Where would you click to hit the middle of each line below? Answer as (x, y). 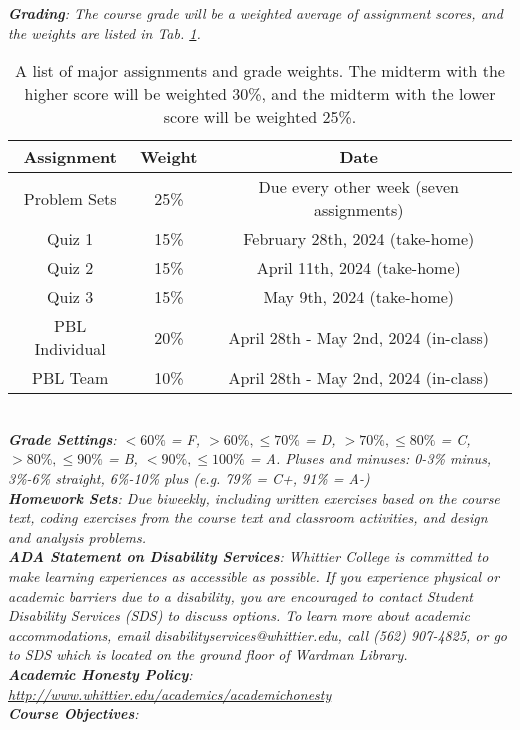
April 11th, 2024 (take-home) (358, 268)
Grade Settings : (62, 438)
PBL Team (70, 378)
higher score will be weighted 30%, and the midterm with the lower (260, 94)
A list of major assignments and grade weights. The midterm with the (260, 71)
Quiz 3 (70, 297)
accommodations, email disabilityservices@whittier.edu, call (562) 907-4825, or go (258, 634)
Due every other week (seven (358, 187)
